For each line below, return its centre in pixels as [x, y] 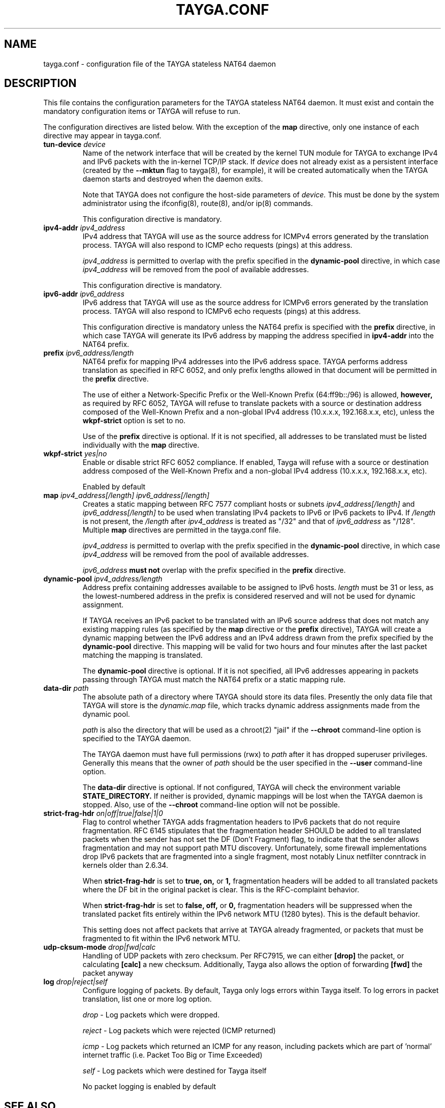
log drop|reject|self [75, 982]
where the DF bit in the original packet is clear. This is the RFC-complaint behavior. [221, 890]
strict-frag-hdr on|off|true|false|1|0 [103, 813]
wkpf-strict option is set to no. [134, 421]
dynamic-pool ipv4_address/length [103, 579]
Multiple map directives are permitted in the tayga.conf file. [182, 530]
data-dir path [66, 688]
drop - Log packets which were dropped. [151, 1015]
